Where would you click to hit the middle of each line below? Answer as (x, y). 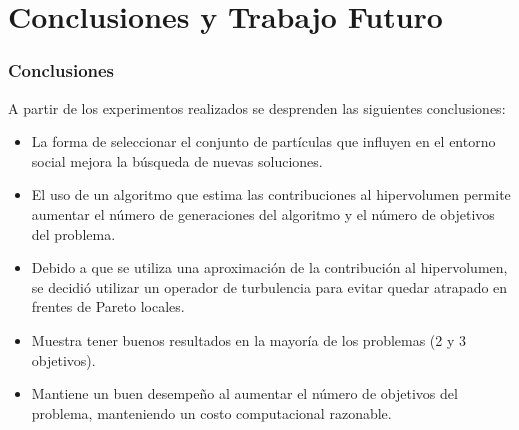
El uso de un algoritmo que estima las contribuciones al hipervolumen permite (271, 194)
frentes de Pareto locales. (108, 306)
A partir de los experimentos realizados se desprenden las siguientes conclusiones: (257, 107)
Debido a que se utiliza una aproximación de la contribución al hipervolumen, (269, 267)
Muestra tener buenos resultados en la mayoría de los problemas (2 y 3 (249, 339)
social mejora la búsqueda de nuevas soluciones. (177, 160)
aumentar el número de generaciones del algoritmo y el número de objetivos (263, 213)
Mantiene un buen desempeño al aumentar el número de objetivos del (244, 393)
